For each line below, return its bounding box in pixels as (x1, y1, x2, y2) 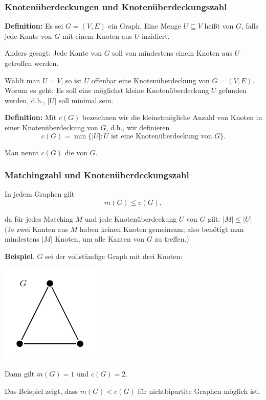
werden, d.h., (5, 95, 46, 105)
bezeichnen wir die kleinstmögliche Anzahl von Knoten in (82, 112, 262, 123)
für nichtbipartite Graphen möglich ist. (138, 385, 260, 396)
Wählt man (5, 75, 40, 85)
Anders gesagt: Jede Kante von (5, 48, 102, 58)
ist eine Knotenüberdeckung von (110, 132, 212, 140)
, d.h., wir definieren (106, 122, 170, 132)
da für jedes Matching (5, 213, 73, 224)
